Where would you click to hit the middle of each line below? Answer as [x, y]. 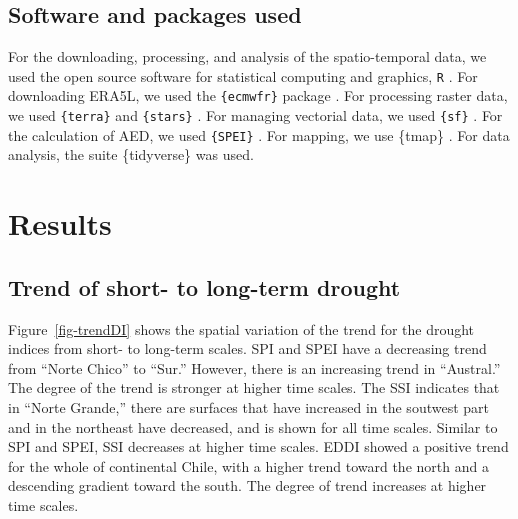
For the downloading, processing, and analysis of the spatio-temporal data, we [247, 56]
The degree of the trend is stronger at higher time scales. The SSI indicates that [254, 387]
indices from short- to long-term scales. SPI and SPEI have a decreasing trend [247, 348]
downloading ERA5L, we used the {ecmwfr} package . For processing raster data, [258, 95]
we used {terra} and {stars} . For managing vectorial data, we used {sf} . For [255, 115]
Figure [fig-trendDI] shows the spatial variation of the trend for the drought [241, 328]
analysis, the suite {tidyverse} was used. [131, 154]
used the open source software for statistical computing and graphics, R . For [243, 75]
